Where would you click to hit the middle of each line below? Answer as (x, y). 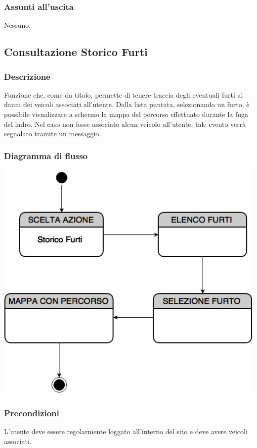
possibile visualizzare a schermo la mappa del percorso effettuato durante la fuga (126, 114)
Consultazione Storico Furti (76, 52)
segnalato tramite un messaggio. (53, 134)
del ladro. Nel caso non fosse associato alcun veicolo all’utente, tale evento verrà (125, 124)
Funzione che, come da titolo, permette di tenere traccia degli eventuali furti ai (124, 94)
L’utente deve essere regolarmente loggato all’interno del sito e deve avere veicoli (126, 431)
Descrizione (27, 76)
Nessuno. (18, 25)
